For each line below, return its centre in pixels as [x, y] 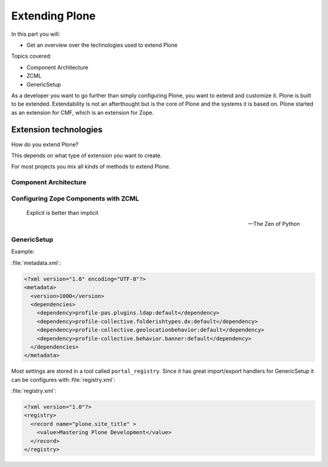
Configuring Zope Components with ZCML [75, 199]
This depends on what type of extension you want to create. [87, 155]
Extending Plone [53, 16]
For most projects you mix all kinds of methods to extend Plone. [91, 166]
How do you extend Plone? [45, 144]
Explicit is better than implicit [63, 213]
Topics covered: [31, 56]
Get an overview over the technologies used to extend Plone [102, 45]
